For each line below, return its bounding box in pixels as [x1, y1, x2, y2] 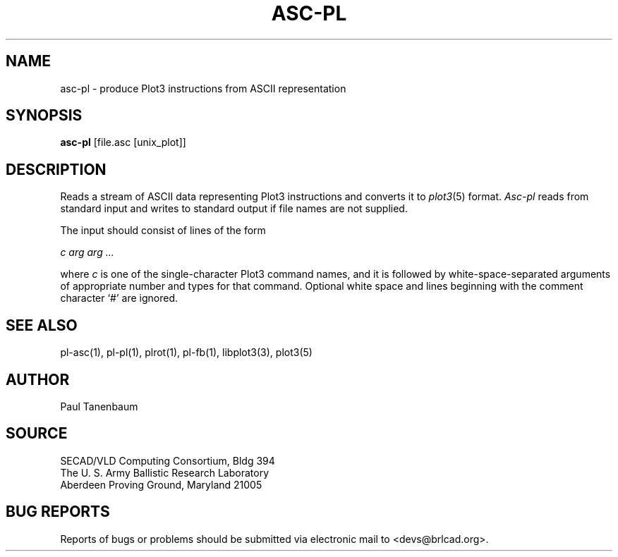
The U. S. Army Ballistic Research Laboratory [60, 466, 269, 479]
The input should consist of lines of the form [60, 224, 266, 237]
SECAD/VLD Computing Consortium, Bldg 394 [60, 454, 275, 467]
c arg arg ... [60, 246, 114, 259]
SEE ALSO [6, 316, 78, 334]
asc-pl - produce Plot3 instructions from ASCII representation [60, 82, 346, 94]
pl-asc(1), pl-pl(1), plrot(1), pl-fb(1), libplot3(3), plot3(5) [60, 346, 313, 359]
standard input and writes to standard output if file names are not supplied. [60, 202, 408, 215]
